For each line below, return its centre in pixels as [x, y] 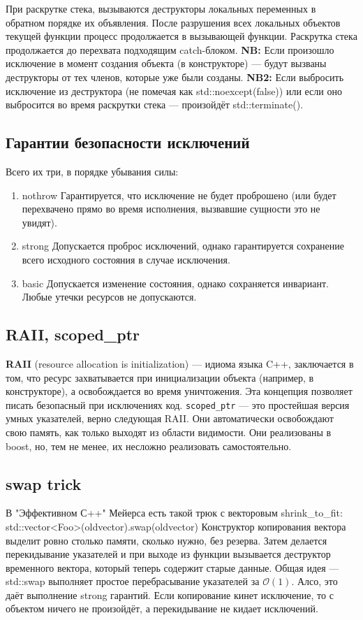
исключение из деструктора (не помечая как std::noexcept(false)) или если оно [174, 91]
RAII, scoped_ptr [73, 334]
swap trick [44, 483]
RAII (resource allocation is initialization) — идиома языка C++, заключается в [180, 363]
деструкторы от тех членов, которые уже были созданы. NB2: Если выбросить [175, 77]
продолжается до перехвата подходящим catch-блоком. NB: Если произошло [170, 49]
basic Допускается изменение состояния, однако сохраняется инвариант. [175, 283]
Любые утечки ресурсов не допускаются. [109, 297]
